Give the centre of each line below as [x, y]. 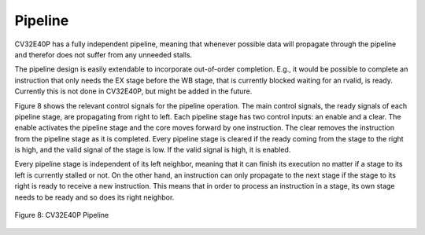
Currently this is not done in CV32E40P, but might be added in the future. [133, 91]
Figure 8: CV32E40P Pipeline [62, 215]
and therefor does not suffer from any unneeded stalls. [103, 54]
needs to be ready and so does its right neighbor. [94, 197]
